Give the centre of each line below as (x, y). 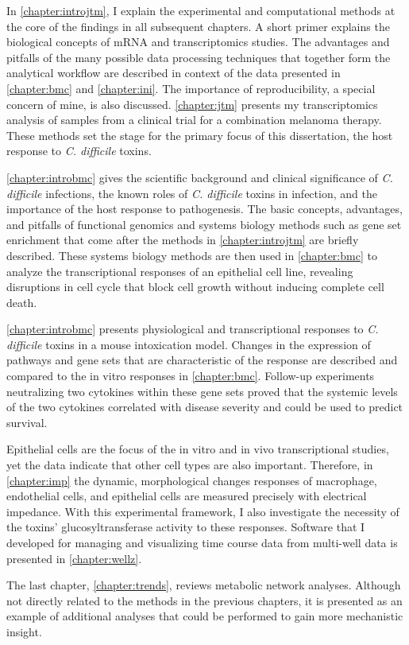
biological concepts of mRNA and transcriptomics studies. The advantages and (198, 42)
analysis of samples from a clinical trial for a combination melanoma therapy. (194, 120)
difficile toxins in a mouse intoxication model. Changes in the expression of (189, 344)
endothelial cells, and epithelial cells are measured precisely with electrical (187, 496)
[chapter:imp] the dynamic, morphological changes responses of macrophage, (192, 480)
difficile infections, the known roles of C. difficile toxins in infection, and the (192, 193)
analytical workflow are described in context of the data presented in (174, 73)
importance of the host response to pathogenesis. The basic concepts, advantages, (204, 209)
